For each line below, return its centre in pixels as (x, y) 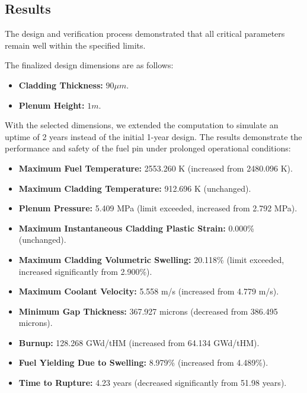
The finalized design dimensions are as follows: (89, 65)
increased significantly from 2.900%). (85, 271)
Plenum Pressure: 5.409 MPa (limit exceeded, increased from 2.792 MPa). (158, 208)
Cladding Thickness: (61, 85)
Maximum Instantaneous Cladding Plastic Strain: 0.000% (136, 228)
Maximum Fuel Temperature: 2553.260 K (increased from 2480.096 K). (156, 168)
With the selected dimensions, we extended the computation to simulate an (142, 125)
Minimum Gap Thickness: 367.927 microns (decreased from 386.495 (148, 311)
